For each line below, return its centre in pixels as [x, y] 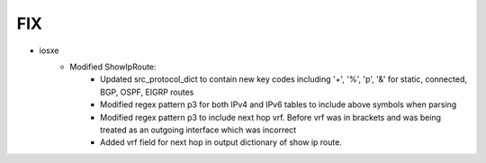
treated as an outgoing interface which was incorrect [198, 130]
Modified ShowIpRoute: [113, 67]
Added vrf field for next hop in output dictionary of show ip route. [221, 142]
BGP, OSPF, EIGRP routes [147, 92]
